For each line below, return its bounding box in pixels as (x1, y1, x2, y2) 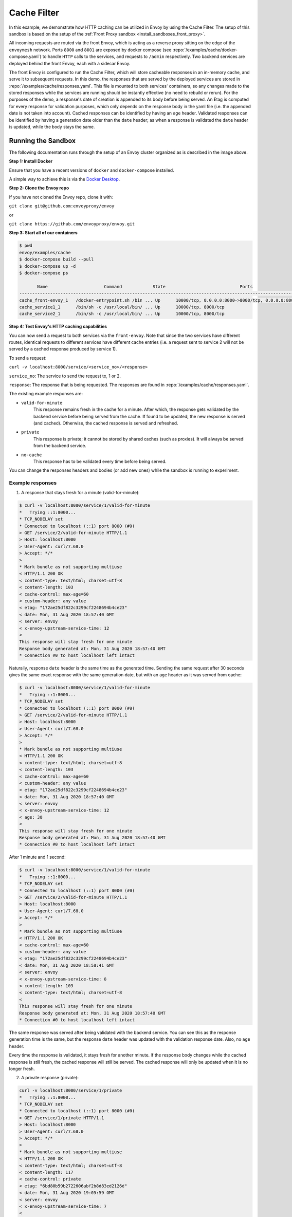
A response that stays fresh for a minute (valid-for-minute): (21, 490, 140, 496)
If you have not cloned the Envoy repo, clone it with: (9, 194, 113, 200)
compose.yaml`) (9, 54, 42, 59)
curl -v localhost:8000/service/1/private (19, 1088, 122, 1093)
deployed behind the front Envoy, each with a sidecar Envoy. (9, 60, 131, 66)
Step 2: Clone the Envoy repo (9, 185, 69, 191)
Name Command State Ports (37, 284, 253, 289)
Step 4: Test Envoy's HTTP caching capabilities (9, 324, 107, 330)
